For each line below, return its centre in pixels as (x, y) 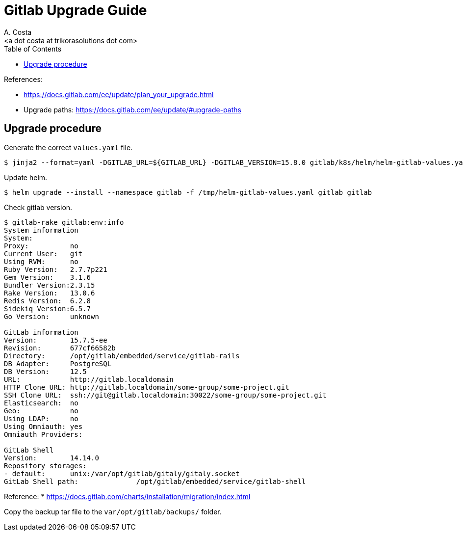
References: (23, 79)
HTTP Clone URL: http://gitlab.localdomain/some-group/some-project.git (147, 387)
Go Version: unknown (51, 316)
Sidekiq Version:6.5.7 (48, 308)
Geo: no (41, 411)
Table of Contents (33, 49)
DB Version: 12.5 (45, 371)
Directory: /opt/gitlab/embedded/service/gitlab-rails (122, 356)
